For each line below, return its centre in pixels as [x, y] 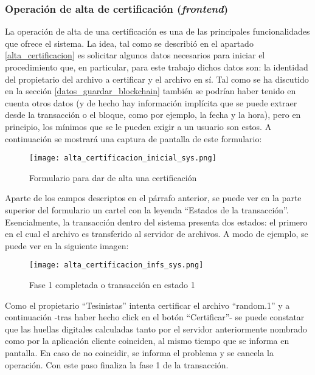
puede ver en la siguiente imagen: [67, 245]
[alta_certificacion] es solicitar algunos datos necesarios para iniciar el [135, 55]
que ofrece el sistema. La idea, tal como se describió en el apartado [129, 43]
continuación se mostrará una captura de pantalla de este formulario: [133, 138]
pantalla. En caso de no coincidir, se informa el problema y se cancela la [139, 353]
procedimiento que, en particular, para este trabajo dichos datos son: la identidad [157, 67]
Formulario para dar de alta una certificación [113, 177]
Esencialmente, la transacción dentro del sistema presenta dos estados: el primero [156, 222]
